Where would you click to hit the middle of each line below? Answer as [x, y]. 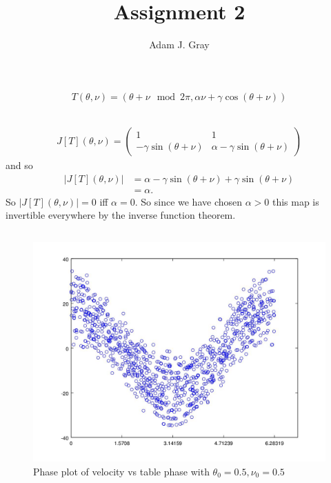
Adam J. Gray [179, 45]
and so [19, 165]
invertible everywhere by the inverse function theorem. [121, 215]
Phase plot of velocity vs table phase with [121, 471]
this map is [295, 201]
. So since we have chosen [189, 201]
